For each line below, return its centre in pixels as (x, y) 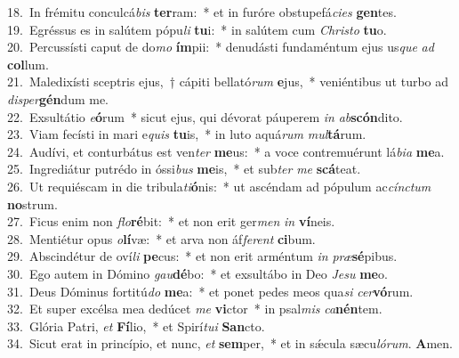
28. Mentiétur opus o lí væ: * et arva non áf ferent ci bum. (161, 238)
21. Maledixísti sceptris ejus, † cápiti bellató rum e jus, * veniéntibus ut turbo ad (228, 81)
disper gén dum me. (58, 98)
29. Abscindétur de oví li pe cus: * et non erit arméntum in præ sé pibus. (202, 256)
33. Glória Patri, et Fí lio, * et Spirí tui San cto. (136, 325)
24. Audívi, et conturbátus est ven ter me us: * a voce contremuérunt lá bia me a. (226, 151)
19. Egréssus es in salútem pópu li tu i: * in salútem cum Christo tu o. (197, 29)
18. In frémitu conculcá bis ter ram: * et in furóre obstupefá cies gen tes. (202, 12)
